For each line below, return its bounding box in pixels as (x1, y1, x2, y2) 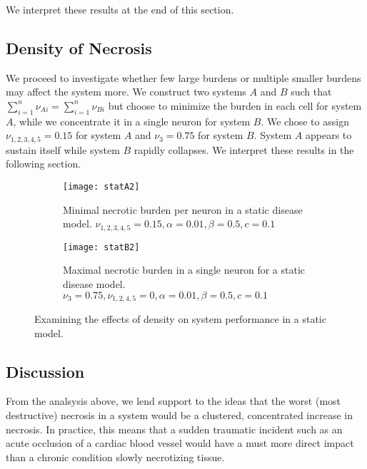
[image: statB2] (63, 242, 140, 252)
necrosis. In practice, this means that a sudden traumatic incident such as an (6, 421, 343, 436)
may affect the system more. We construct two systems (6, 84, 246, 99)
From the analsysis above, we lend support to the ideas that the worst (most (6, 393, 341, 408)
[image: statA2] (63, 182, 140, 192)
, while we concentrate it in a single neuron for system (13, 113, 251, 128)
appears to (306, 128, 352, 143)
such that (291, 84, 332, 99)
